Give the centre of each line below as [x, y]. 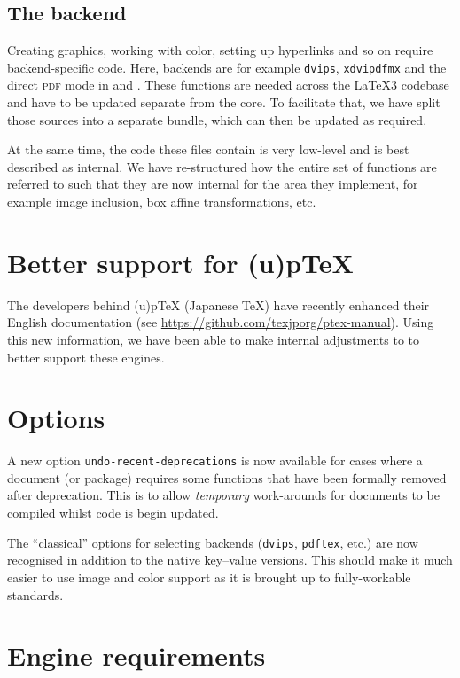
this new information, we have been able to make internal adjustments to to [214, 339]
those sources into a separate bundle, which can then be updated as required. [217, 119]
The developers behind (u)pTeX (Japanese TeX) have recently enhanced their [218, 304]
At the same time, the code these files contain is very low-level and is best [208, 149]
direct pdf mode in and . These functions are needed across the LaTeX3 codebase [228, 85]
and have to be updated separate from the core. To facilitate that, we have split [224, 102]
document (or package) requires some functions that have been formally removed [227, 477]
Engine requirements [136, 655]
